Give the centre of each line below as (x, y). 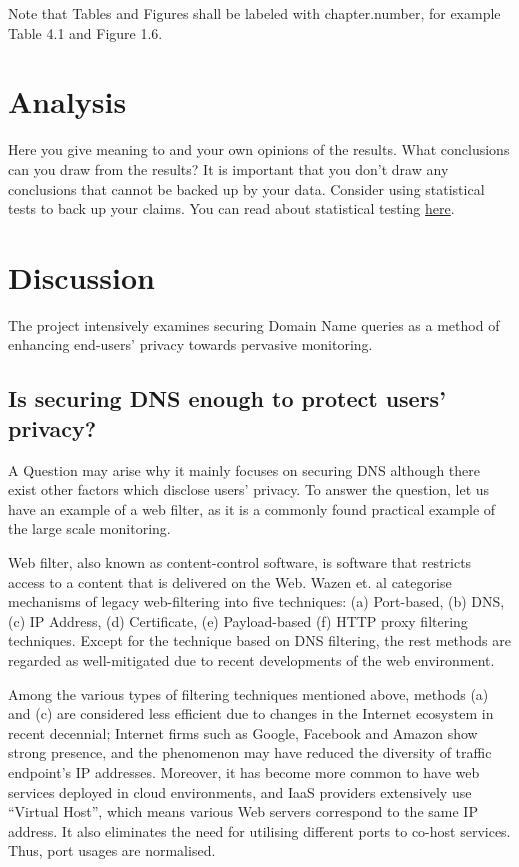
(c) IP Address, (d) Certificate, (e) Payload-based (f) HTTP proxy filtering (238, 620)
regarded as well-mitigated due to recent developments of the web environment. (251, 659)
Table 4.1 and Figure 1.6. (85, 32)
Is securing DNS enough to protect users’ (227, 398)
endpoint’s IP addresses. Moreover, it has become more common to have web (244, 771)
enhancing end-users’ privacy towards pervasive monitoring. (190, 344)
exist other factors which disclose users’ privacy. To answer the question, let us (249, 489)
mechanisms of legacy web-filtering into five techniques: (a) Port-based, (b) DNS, (256, 601)
